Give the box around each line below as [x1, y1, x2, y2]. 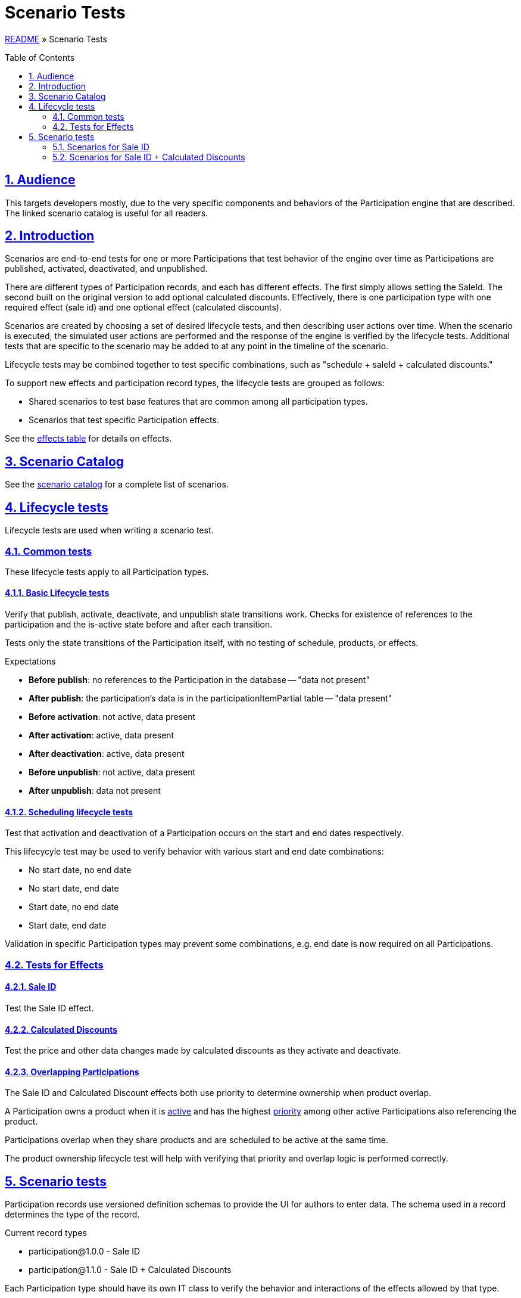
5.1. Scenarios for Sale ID [52, 141, 149, 152]
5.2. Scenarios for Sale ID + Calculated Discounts [52, 151, 245, 162]
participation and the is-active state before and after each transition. [5, 619, 273, 630]
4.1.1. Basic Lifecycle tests [5, 588, 110, 598]
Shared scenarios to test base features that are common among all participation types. [29, 396, 368, 407]
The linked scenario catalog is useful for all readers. [5, 207, 208, 218]
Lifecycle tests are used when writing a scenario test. [5, 525, 214, 536]
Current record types [5, 1228, 87, 1238]
